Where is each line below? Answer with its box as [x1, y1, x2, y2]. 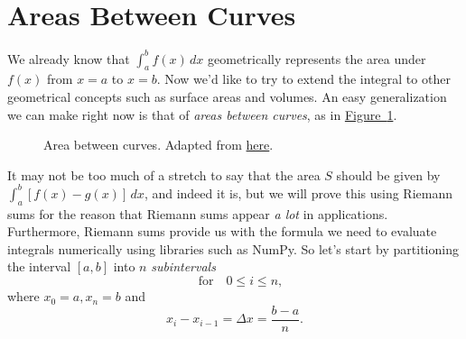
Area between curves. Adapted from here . [43, 135, 274, 154]
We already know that [7, 49, 130, 68]
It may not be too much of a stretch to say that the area [7, 165, 321, 184]
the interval [7, 257, 71, 276]
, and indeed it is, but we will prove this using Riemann [144, 183, 453, 202]
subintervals [151, 257, 216, 276]
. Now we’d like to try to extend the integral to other [156, 69, 451, 88]
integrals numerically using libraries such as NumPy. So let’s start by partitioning [7, 239, 459, 258]
